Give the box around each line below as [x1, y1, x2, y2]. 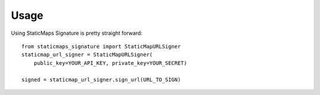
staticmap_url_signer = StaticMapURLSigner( [21, 51, 153, 58]
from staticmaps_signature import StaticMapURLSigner [21, 43, 181, 50]
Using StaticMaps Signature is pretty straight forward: [11, 30, 143, 37]
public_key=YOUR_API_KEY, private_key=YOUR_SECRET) [33, 60, 187, 66]
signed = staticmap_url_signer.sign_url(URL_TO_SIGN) [21, 76, 181, 83]
